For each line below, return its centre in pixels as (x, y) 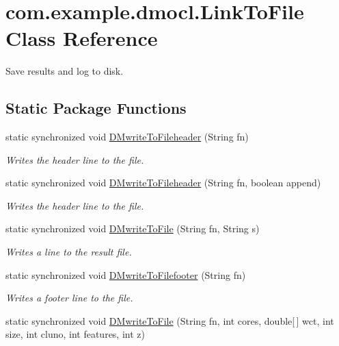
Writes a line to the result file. (69, 252)
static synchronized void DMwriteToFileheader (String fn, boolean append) (163, 183)
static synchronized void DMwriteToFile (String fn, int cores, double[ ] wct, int (170, 320)
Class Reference (82, 38)
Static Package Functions (96, 108)
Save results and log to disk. (65, 71)
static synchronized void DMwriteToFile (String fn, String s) (133, 228)
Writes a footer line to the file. (69, 298)
